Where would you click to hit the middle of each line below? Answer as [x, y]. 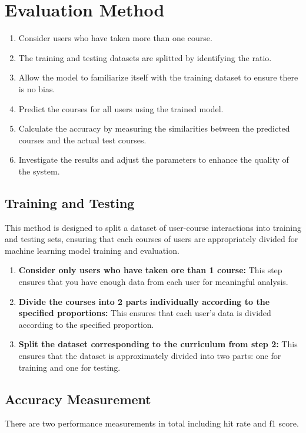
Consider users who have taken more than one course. [115, 38]
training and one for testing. [69, 367]
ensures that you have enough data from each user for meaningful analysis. [153, 282]
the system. [39, 171]
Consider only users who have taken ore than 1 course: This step [150, 270]
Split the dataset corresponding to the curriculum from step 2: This [158, 344]
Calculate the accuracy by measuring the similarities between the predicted [154, 128]
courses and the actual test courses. [82, 140]
